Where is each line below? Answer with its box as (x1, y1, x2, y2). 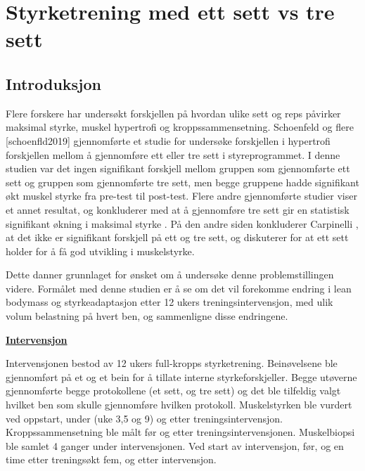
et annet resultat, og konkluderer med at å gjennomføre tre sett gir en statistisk (6, 202, 350, 217)
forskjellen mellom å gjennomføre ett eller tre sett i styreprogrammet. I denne (6, 147, 340, 162)
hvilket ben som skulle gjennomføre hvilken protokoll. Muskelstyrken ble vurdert (6, 397, 352, 412)
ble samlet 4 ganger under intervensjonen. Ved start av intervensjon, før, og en (6, 438, 344, 453)
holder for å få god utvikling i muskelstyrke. (6, 243, 195, 258)
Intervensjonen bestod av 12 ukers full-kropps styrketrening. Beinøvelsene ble (6, 356, 338, 370)
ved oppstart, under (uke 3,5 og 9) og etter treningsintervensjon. (6, 411, 283, 425)
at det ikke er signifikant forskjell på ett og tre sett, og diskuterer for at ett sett (6, 230, 349, 245)
